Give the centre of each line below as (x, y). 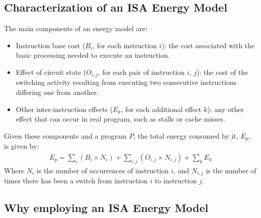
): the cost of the (222, 72)
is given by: (22, 146)
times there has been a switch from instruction (76, 181)
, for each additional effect (161, 109)
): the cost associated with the (208, 45)
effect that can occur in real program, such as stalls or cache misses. (120, 119)
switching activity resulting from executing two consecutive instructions (126, 82)
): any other (226, 109)
